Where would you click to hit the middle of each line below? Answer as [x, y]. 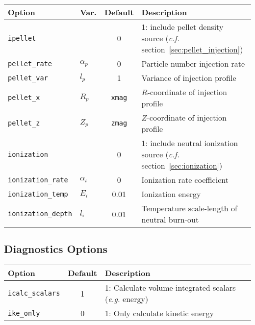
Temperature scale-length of [189, 208]
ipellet [22, 38]
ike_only [24, 313]
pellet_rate [30, 63]
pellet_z [24, 123]
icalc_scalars [34, 293]
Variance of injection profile [189, 78]
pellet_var [28, 78]
